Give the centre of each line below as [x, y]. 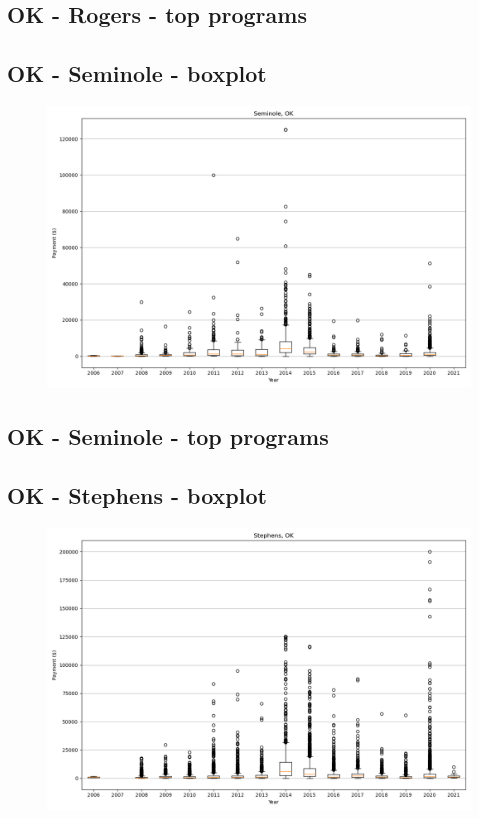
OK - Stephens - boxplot [137, 495]
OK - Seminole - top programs [168, 436]
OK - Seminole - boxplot [137, 73]
